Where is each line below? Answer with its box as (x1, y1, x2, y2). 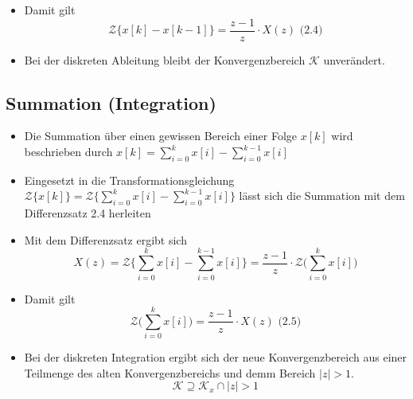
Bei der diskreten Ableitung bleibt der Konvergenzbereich (24, 51, 306, 68)
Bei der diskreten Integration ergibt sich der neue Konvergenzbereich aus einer (24, 349, 407, 366)
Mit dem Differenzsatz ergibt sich (24, 231, 187, 248)
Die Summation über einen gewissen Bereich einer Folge (24, 127, 298, 144)
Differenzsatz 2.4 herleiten (24, 205, 151, 221)
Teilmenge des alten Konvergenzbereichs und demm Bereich (24, 364, 316, 381)
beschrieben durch (24, 143, 113, 160)
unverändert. (323, 51, 385, 68)
